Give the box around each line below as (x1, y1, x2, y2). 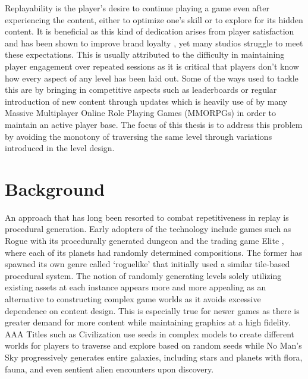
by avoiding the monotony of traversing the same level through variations (5, 130, 272, 142)
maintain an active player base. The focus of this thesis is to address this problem (5, 118, 303, 130)
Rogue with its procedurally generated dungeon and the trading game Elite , (5, 234, 284, 247)
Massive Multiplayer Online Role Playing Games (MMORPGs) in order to (5, 107, 276, 119)
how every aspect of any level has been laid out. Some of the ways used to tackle (5, 71, 298, 84)
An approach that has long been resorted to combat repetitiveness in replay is (5, 211, 289, 223)
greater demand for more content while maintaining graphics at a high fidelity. (5, 316, 291, 328)
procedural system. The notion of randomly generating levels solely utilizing (5, 269, 282, 281)
